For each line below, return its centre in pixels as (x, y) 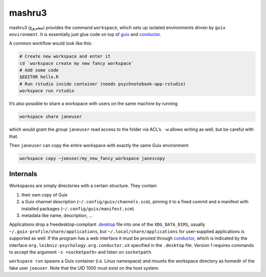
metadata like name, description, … (57, 215)
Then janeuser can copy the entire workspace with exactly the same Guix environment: (99, 145)
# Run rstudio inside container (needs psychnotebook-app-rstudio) (103, 84)
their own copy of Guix (45, 195)
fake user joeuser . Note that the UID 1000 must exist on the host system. (84, 268)
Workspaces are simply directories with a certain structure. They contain (83, 186)
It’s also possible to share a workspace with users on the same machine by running (93, 104)
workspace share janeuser (51, 117)
